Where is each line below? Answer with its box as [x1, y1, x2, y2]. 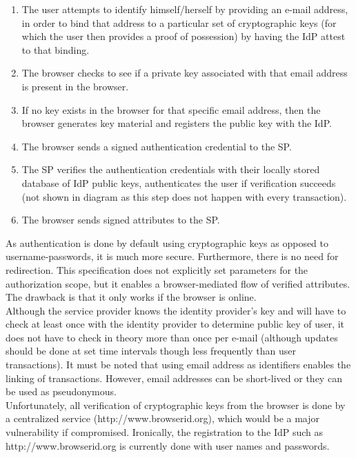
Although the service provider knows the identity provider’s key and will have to [6, 303, 346, 317]
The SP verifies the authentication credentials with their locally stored [21, 162, 320, 177]
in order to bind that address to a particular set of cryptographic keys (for [21, 15, 337, 30]
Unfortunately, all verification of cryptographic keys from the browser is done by [6, 397, 346, 412]
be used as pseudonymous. [6, 384, 117, 399]
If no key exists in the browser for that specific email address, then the [21, 102, 321, 117]
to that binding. [21, 42, 90, 57]
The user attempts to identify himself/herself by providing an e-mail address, [21, 2, 348, 16]
